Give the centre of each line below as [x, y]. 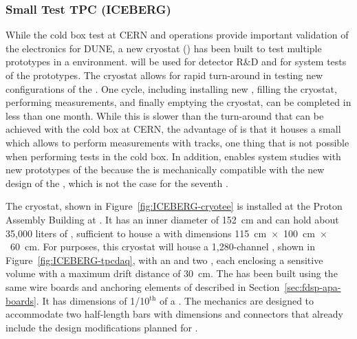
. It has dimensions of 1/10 [93, 300]
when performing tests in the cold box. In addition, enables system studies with [173, 156]
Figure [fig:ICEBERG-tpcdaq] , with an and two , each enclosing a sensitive [164, 260]
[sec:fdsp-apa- [313, 286]
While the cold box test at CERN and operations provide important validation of [177, 35]
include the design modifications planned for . [102, 327]
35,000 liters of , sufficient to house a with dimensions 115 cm [136, 233]
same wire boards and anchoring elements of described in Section [143, 286]
